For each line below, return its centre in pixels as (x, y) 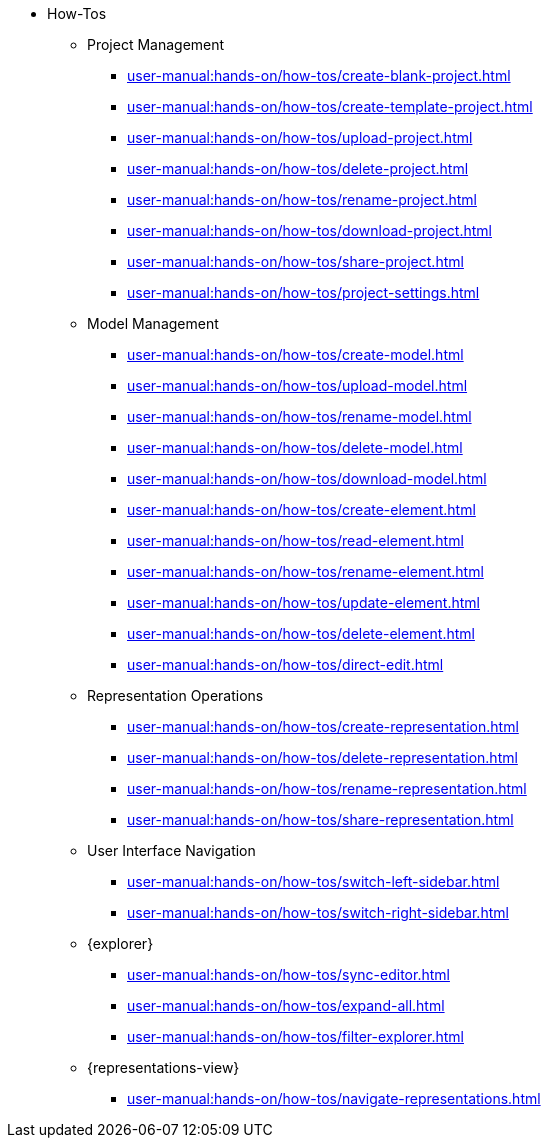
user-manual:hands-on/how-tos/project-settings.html (303, 292)
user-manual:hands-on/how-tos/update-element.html (303, 602)
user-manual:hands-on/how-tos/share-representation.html (320, 819)
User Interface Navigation (171, 850)
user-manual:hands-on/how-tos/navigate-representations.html (334, 1098)
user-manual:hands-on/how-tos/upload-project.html (300, 137)
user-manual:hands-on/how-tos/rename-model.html (299, 416)
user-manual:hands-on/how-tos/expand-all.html (286, 1005)
